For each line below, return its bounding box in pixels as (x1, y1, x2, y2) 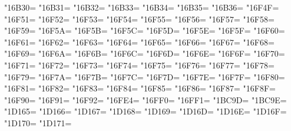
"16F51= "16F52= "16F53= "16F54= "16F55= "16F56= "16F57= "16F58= (4, 12, 275, 25)
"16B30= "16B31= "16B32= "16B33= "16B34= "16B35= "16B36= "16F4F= (4, 1, 279, 13)
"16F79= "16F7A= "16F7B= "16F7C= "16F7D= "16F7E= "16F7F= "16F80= (4, 70, 285, 83)
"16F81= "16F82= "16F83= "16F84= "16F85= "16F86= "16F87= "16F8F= (4, 82, 276, 94)
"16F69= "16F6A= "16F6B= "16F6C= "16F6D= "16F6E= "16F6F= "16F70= (4, 47, 285, 60)
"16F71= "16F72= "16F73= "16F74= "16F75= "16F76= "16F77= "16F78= (4, 58, 275, 71)
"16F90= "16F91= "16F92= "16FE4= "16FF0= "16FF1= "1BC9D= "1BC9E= (4, 93, 287, 106)
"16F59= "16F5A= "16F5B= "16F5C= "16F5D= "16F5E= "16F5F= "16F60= (4, 24, 285, 37)
